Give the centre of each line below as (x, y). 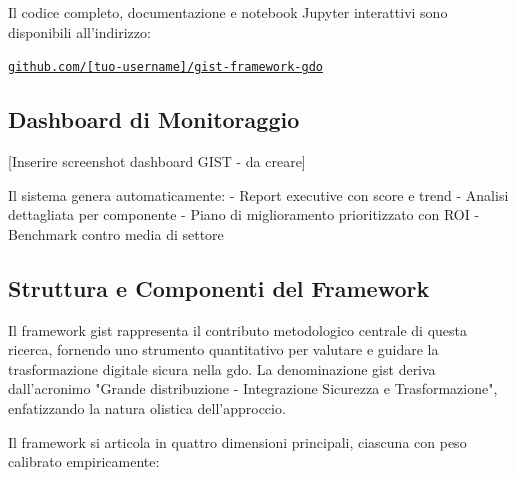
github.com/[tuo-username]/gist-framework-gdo (165, 67)
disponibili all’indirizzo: (79, 31)
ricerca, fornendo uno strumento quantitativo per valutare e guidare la (223, 349)
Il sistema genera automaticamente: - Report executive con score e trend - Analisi (258, 194)
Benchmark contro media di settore (116, 233)
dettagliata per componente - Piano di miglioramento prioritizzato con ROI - (244, 214)
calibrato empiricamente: (84, 461)
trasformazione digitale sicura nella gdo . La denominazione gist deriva (222, 368)
